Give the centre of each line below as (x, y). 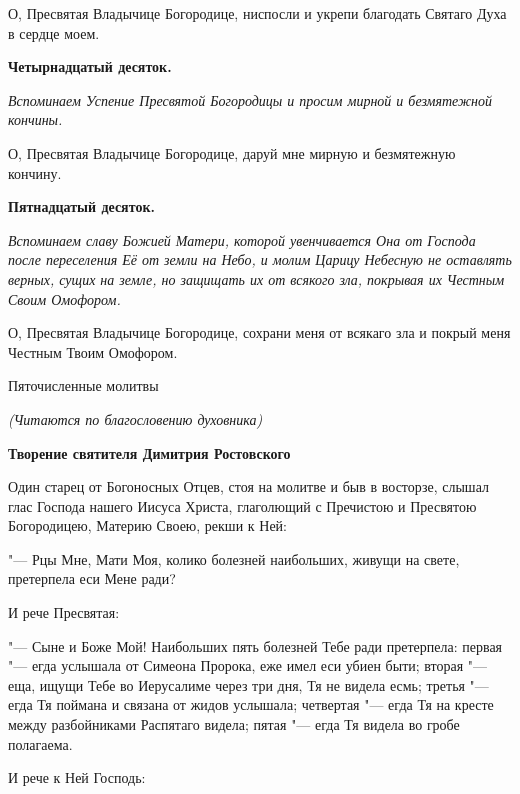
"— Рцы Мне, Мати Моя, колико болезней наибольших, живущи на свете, (234, 558)
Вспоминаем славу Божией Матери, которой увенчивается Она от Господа (242, 239)
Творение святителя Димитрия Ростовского (149, 452)
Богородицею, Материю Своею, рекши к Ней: (147, 525)
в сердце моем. (54, 32)
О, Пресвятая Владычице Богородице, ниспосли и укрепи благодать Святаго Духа (257, 13)
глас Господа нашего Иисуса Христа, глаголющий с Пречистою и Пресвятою (242, 505)
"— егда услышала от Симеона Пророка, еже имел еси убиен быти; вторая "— (248, 665)
